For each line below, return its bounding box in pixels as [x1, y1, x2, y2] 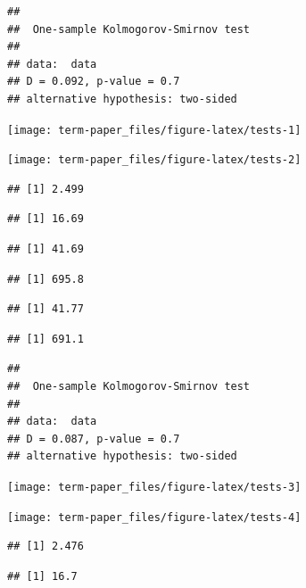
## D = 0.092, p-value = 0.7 [7, 75, 180, 88]
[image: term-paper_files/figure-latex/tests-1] [7, 123, 302, 137]
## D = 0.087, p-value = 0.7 [7, 432, 180, 445]
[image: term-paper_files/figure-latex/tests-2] [7, 153, 302, 167]
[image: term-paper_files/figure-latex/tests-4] [7, 510, 302, 524]
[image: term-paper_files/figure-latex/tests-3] [7, 481, 302, 493]
